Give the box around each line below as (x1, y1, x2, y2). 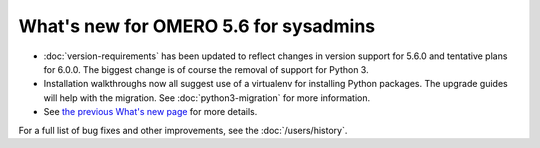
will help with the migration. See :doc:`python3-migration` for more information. (43, 91, 371, 104)
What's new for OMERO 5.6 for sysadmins (18, 15, 375, 37)
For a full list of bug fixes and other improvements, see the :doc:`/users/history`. (18, 124, 348, 136)
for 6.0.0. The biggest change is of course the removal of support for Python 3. (43, 63, 369, 75)
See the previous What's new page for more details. (43, 106, 258, 118)
